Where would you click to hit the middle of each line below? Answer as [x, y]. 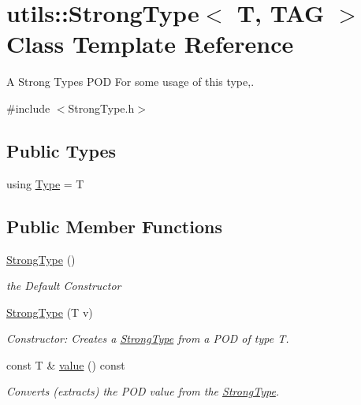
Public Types [61, 150]
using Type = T [45, 183]
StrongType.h [101, 108]
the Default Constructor [64, 286]
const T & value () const [66, 364]
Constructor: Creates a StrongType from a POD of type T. [148, 338]
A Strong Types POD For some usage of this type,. [130, 82]
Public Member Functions [114, 226]
